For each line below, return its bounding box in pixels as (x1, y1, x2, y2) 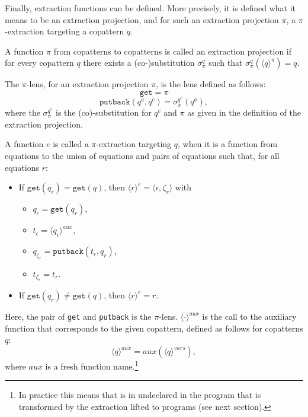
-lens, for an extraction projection (26, 78, 149, 90)
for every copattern (5, 56, 74, 69)
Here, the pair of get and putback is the (5, 310, 152, 323)
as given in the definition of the (187, 106, 301, 119)
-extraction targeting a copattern (5, 25, 124, 37)
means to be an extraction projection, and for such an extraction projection (5, 13, 279, 26)
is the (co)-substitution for (55, 106, 152, 119)
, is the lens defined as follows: (155, 78, 266, 90)
